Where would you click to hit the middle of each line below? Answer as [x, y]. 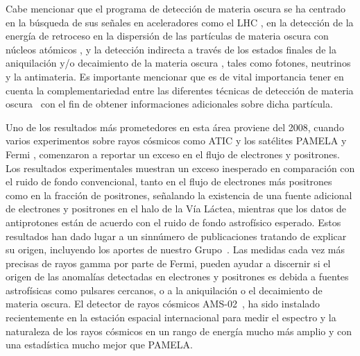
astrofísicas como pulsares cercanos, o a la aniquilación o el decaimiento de [164, 290]
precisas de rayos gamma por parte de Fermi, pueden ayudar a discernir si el [168, 263]
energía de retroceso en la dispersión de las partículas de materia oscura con [167, 36]
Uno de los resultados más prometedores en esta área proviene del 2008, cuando [175, 127]
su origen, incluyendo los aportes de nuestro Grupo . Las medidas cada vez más [175, 249]
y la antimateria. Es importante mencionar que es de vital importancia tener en [175, 76]
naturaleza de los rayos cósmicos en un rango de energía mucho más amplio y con [179, 331]
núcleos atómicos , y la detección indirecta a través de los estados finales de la [171, 49]
